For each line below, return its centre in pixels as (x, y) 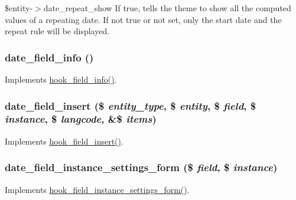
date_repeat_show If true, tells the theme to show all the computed (167, 8)
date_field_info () (49, 57)
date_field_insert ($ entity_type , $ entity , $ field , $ (131, 105)
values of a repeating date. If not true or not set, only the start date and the (143, 19)
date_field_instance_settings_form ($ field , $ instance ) (141, 167)
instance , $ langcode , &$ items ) (81, 119)
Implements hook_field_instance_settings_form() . (97, 189)
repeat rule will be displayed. (57, 31)
